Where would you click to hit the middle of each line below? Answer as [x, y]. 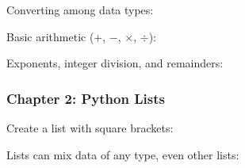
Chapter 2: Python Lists [86, 98]
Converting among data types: [80, 10]
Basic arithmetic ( [50, 36]
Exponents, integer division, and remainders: [115, 63]
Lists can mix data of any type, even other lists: [123, 154]
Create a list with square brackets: [90, 128]
